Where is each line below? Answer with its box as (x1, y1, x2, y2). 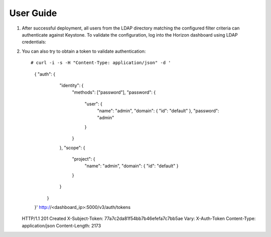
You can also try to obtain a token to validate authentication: (22, 48, 146, 54)
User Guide (9, 8, 57, 19)
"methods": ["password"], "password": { (72, 89, 156, 95)
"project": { (72, 156, 95, 162)
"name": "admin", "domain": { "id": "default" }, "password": (97, 108, 219, 114)
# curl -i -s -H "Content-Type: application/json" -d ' (31, 60, 171, 66)
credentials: (22, 39, 46, 45)
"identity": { (59, 82, 84, 88)
